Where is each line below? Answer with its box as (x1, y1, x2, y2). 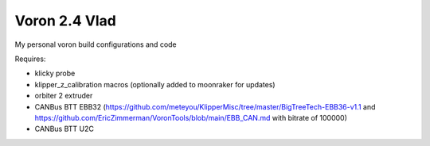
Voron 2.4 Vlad (14, 12, 117, 29)
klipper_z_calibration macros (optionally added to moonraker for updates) (34, 79, 276, 89)
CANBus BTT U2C (34, 124, 95, 134)
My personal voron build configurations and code (14, 40, 177, 49)
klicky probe (34, 68, 76, 79)
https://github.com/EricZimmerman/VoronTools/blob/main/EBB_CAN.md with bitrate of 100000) (34, 113, 348, 122)
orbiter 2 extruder (34, 91, 93, 101)
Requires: (14, 54, 46, 63)
